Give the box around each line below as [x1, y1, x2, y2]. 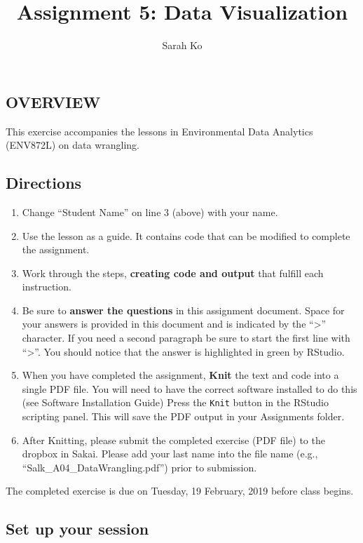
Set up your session [6, 518, 149, 539]
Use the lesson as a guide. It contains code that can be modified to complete [22, 228, 350, 243]
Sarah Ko [162, 38, 203, 53]
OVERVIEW [6, 90, 101, 112]
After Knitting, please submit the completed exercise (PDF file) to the [22, 432, 325, 447]
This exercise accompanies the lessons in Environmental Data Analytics [6, 123, 313, 138]
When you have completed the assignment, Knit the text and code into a [22, 368, 339, 382]
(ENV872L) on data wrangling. [6, 138, 140, 152]
